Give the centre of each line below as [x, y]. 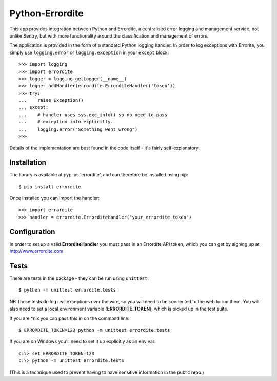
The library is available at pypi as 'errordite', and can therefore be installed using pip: [99, 175]
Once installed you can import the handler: [54, 198]
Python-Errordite [47, 13]
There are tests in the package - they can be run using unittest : [79, 278]
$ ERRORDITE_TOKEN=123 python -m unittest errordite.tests [94, 330]
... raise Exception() [51, 101]
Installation [28, 163]
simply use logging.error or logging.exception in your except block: [89, 52]
